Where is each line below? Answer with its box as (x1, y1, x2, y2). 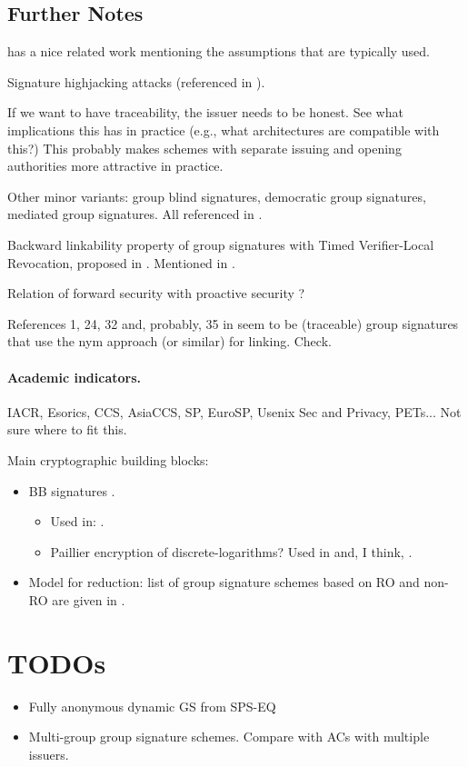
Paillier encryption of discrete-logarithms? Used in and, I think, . (50, 542, 413, 561)
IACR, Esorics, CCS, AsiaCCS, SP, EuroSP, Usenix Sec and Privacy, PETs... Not (7, 402, 462, 421)
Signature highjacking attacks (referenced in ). (7, 72, 265, 91)
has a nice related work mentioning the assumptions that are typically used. (7, 42, 430, 61)
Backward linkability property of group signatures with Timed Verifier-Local (7, 234, 434, 254)
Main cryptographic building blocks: (7, 450, 209, 469)
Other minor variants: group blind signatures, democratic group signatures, (7, 186, 426, 205)
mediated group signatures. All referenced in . (7, 204, 263, 224)
